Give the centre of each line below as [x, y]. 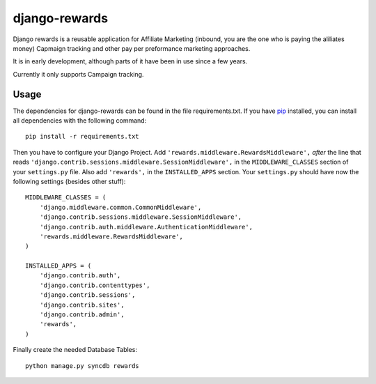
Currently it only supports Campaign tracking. [78, 74]
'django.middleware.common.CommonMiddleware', [120, 207]
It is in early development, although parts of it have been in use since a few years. [130, 61]
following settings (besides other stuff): [69, 181]
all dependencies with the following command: [80, 121]
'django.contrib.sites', [82, 305]
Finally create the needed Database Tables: [75, 350]
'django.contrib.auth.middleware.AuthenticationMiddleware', [146, 227]
